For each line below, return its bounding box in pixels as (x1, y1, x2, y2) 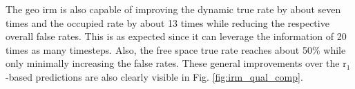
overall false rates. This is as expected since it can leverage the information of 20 (6, 29, 347, 43)
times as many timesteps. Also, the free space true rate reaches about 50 (6, 42, 312, 57)
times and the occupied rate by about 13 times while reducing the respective (6, 15, 329, 30)
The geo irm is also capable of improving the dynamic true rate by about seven (6, 2, 341, 16)
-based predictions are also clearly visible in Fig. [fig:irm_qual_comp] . (6, 69, 303, 83)
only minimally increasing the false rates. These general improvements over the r (6, 56, 347, 70)
